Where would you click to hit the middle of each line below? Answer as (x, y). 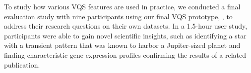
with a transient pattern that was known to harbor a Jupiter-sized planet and (122, 45)
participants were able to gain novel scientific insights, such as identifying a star (125, 35)
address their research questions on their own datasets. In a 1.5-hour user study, (126, 26)
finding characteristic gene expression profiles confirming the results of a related (125, 55)
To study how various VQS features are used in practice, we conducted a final (122, 6)
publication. (22, 64)
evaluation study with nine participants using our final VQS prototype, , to (118, 16)
